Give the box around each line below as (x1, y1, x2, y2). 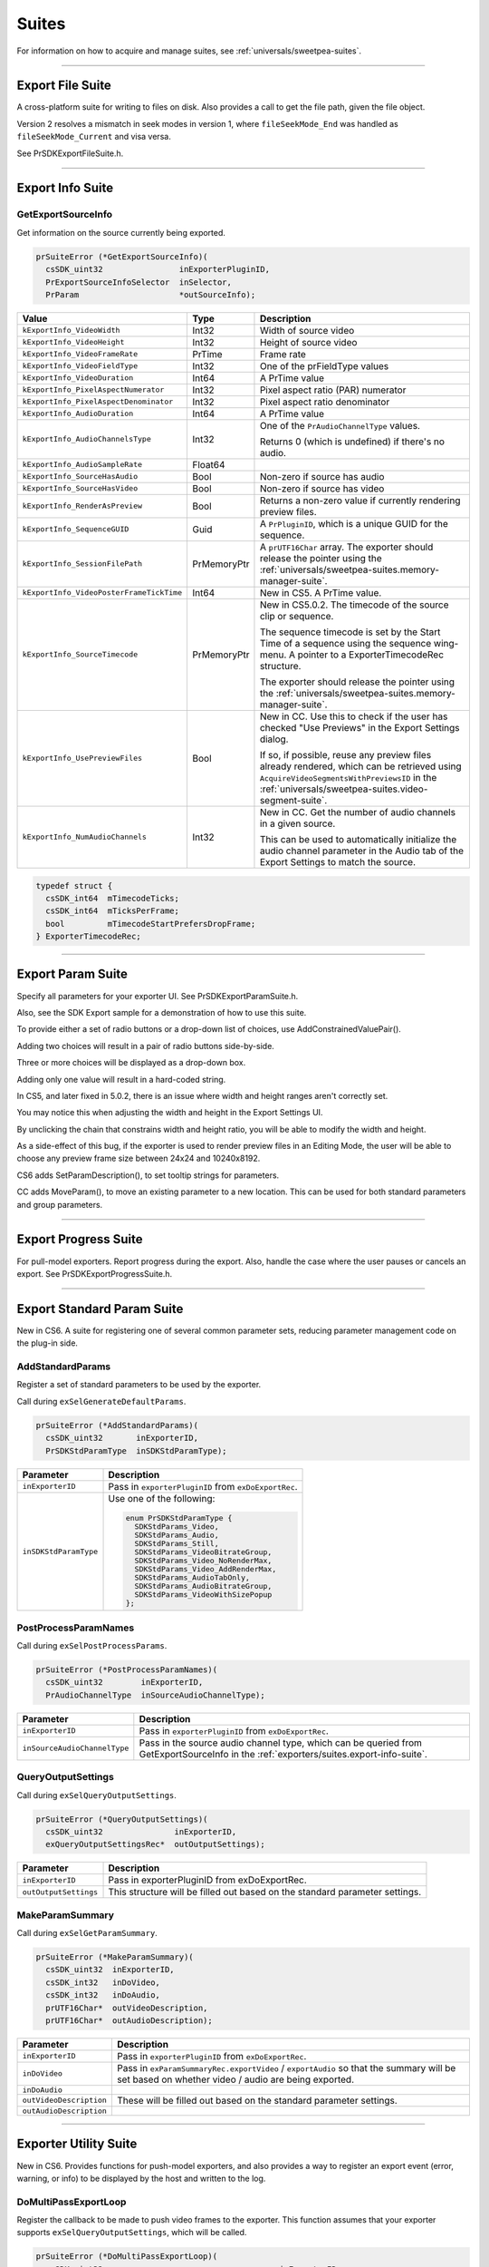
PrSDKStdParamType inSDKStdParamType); (45, 1445, 227, 1455)
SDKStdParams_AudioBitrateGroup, (134, 1581, 273, 1591)
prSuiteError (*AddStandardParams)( (35, 1420, 199, 1430)
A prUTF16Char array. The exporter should (259, 540, 434, 553)
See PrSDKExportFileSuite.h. (16, 148, 124, 159)
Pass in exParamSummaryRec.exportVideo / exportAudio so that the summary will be (116, 2061, 456, 2074)
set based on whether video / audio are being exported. (116, 2073, 355, 2086)
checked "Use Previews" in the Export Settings (259, 721, 461, 734)
